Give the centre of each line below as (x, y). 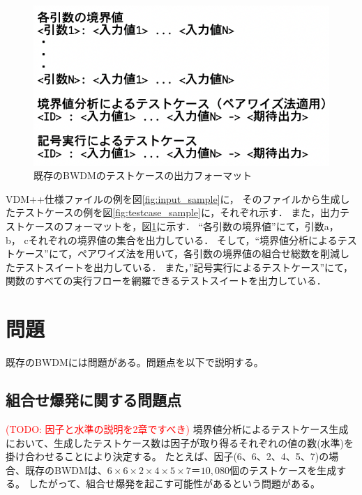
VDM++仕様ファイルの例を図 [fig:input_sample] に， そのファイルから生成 (173, 198)
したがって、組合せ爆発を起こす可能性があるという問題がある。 (174, 483)
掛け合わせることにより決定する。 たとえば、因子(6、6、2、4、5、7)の (167, 456)
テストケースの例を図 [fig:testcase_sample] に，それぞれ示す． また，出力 (178, 212)
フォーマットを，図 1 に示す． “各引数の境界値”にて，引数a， (201, 226)
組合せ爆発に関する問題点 (93, 400)
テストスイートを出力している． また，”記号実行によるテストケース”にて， (184, 267)
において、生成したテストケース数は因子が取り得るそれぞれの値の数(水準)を (180, 442)
